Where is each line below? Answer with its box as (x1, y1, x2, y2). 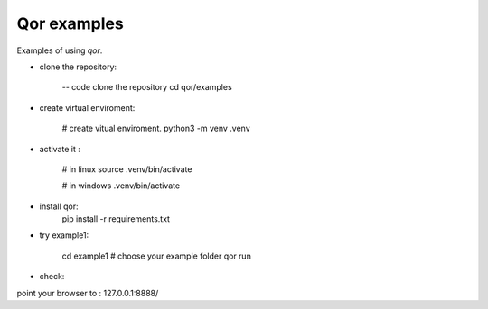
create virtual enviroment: (39, 102, 136, 113)
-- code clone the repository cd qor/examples (61, 82, 232, 93)
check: (39, 271, 65, 282)
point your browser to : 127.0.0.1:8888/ (16, 287, 159, 298)
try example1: (39, 230, 89, 241)
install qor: (39, 201, 79, 212)
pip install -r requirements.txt (61, 214, 171, 224)
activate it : (39, 143, 80, 154)
